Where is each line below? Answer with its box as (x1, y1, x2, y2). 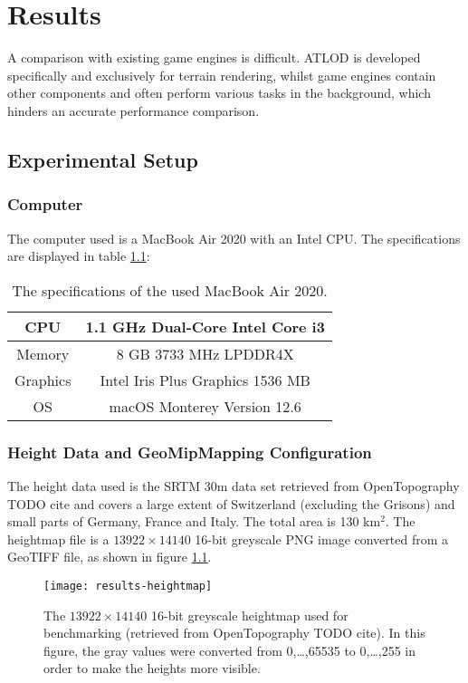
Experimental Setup (7, 145, 198, 173)
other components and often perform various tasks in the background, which (7, 83, 431, 102)
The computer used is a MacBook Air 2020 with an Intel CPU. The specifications (7, 228, 461, 247)
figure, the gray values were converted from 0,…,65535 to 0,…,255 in (43, 640, 416, 659)
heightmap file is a (7, 529, 110, 548)
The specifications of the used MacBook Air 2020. (12, 279, 328, 301)
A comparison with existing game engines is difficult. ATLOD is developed (7, 48, 421, 67)
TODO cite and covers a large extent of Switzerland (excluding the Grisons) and (7, 494, 455, 513)
